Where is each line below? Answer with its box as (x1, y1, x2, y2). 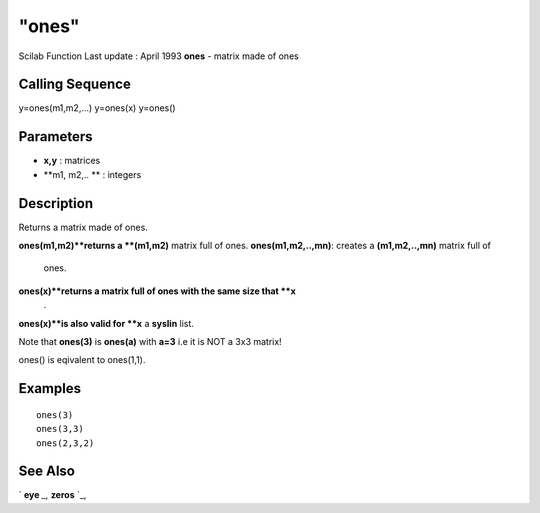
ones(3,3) (36, 423, 84, 435)
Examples (18, 380, 82, 397)
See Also (18, 463, 75, 480)
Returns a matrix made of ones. (18, 221, 149, 233)
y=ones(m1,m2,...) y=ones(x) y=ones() (18, 102, 176, 114)
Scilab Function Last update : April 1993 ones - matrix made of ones (18, 50, 299, 62)
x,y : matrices (43, 155, 101, 167)
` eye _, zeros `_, (18, 489, 87, 501)
